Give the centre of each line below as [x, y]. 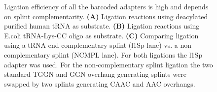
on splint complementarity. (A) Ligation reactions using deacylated [106, 16]
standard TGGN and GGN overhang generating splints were [95, 74]
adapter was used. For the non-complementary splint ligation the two [108, 64]
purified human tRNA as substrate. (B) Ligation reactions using [102, 26]
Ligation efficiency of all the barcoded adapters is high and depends [106, 6]
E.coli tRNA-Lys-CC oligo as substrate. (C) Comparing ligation [101, 35]
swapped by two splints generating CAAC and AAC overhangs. [100, 83]
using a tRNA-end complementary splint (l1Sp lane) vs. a [91, 45]
